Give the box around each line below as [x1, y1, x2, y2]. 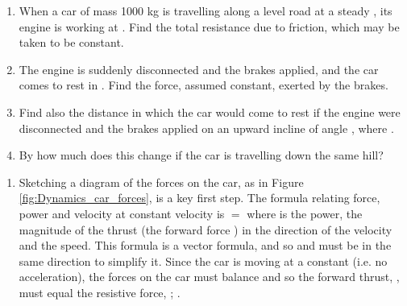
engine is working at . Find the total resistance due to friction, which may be [19, 18, 400, 35]
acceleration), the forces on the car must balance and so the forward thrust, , [19, 268, 400, 285]
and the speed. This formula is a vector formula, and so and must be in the [19, 237, 392, 254]
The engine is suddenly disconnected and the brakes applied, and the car [19, 60, 379, 77]
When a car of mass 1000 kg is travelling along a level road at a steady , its [19, 2, 392, 19]
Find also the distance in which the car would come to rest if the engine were [19, 103, 401, 120]
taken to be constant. [19, 34, 124, 51]
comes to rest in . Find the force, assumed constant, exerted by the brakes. [19, 76, 388, 93]
